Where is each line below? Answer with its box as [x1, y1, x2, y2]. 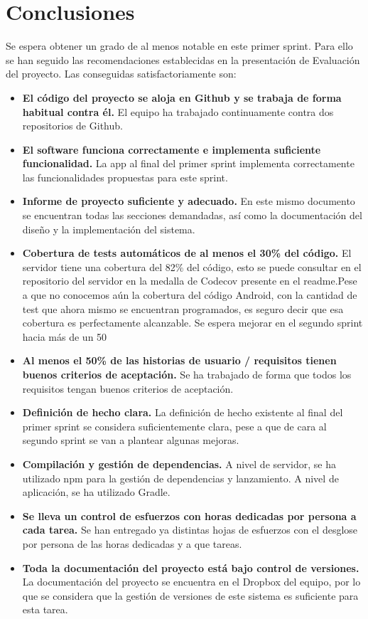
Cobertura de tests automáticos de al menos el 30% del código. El [22, 245, 352, 260]
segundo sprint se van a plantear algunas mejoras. [22, 433, 239, 448]
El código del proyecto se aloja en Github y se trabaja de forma [22, 90, 342, 105]
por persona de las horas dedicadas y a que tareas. [22, 536, 242, 551]
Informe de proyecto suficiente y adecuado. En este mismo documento [22, 194, 355, 208]
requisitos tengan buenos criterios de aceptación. [22, 381, 234, 396]
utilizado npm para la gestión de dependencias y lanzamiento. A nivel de [22, 470, 339, 485]
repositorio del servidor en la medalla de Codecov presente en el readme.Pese [22, 273, 357, 288]
